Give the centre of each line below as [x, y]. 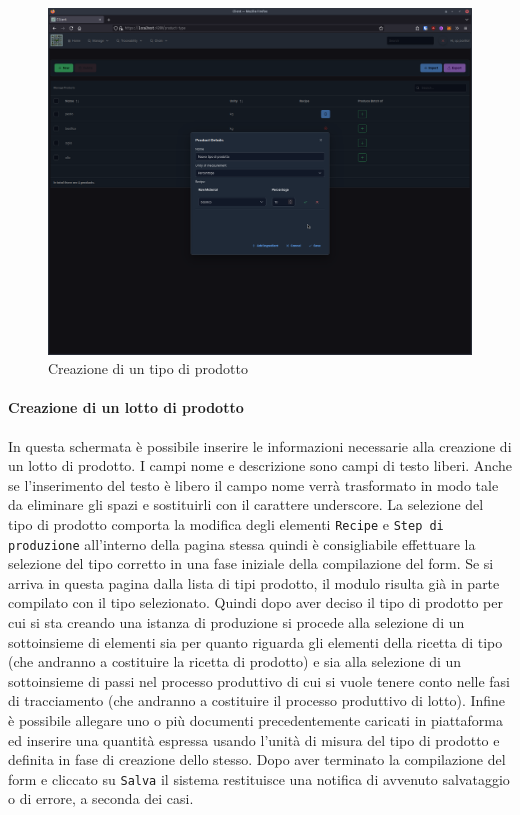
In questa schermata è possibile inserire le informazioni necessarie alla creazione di [260, 445]
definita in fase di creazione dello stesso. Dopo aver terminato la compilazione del [257, 759]
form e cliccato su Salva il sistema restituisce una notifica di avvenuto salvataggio [259, 778]
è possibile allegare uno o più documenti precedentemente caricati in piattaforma [255, 719]
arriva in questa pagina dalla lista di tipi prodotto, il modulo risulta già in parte [254, 582]
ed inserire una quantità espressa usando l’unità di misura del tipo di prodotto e [254, 739]
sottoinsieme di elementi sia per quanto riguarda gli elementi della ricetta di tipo [255, 641]
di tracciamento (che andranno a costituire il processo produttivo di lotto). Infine [257, 700]
